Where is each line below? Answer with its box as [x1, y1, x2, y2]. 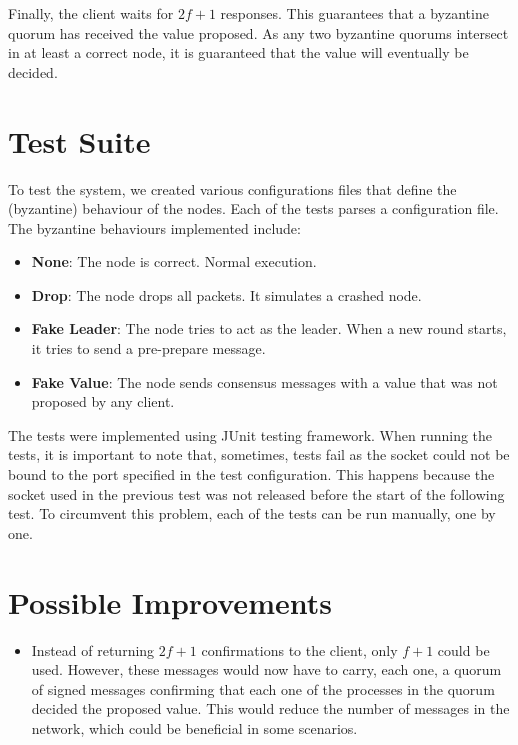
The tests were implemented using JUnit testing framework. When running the [8, 424, 493, 445]
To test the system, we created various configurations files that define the [8, 178, 457, 199]
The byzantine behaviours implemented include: [8, 217, 301, 238]
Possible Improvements [8, 581, 332, 622]
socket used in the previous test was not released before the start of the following [8, 483, 505, 504]
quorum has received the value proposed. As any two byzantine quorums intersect [8, 22, 509, 43]
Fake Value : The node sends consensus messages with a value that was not [31, 371, 498, 392]
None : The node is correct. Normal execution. [31, 251, 317, 272]
